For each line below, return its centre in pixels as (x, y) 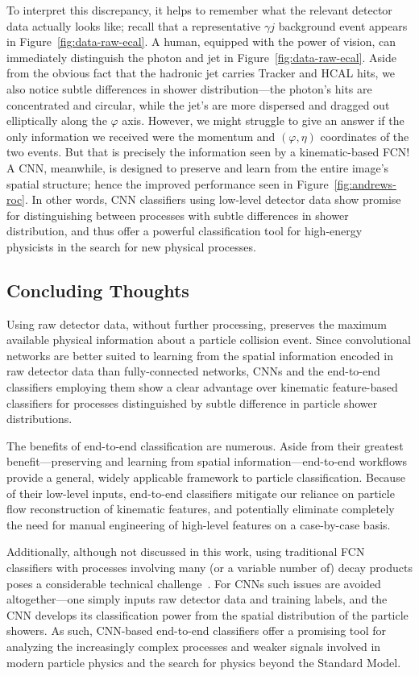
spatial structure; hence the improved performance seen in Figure (168, 183)
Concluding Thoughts (98, 290)
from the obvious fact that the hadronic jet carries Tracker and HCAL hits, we (201, 73)
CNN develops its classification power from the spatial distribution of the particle (207, 614)
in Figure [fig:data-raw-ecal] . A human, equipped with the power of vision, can (201, 41)
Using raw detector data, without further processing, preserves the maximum (197, 323)
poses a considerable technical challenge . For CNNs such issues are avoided (194, 583)
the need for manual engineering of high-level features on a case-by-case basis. (199, 524)
